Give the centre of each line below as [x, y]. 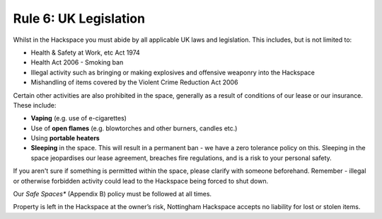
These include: [35, 105]
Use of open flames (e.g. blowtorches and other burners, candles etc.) [134, 128]
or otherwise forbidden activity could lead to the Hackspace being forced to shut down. [141, 181]
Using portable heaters [65, 138]
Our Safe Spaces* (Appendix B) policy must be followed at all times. [112, 194]
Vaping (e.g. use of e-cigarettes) [79, 118]
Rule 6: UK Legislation [79, 18]
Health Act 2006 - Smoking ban [77, 62]
